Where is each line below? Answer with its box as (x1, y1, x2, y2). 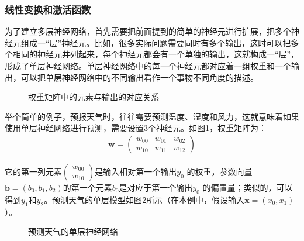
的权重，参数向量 (186, 166, 253, 177)
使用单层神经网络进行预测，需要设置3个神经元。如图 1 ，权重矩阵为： (5, 122, 267, 134)
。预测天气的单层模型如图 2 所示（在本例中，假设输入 (44, 193, 245, 205)
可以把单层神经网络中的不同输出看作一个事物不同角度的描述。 (20, 71, 258, 83)
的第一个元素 (63, 181, 112, 193)
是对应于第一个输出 (119, 181, 193, 193)
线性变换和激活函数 (5, 2, 91, 16)
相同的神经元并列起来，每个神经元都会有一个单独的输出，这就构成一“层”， (12, 48, 299, 60)
